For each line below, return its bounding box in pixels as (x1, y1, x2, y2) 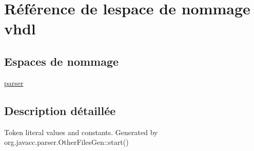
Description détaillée (4, 102, 116, 118)
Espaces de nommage (4, 53, 119, 69)
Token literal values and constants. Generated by (4, 126, 158, 137)
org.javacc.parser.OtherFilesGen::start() (4, 137, 129, 147)
